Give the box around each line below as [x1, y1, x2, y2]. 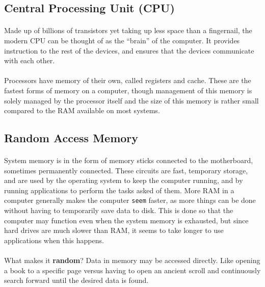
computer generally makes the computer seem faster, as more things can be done [4, 195, 256, 205]
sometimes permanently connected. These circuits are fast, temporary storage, [4, 165, 248, 175]
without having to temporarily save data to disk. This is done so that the [4, 205, 233, 216]
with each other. [4, 55, 55, 66]
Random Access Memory [4, 130, 139, 146]
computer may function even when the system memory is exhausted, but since [4, 215, 249, 225]
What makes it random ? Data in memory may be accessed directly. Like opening [4, 255, 260, 266]
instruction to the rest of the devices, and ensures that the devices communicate [4, 45, 254, 56]
